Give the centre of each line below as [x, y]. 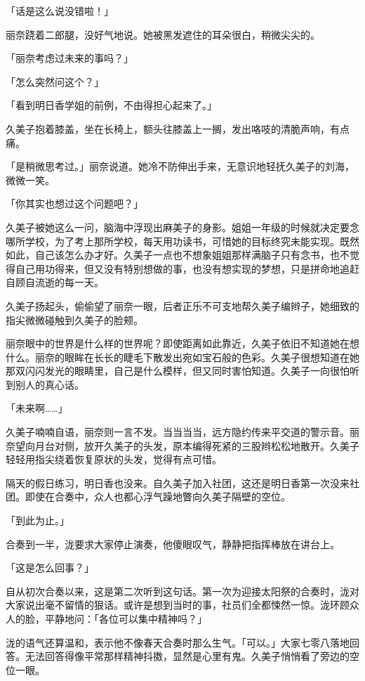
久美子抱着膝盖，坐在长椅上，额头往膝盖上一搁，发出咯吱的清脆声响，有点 [178, 128]
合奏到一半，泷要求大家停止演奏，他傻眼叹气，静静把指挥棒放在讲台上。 [173, 544]
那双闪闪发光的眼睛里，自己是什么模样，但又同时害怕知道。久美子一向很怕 [178, 371]
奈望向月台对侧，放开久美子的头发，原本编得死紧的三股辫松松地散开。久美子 [182, 445]
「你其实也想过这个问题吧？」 [74, 203]
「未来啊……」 [37, 408]
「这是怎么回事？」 [50, 567]
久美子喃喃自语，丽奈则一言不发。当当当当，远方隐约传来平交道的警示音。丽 [182, 432]
